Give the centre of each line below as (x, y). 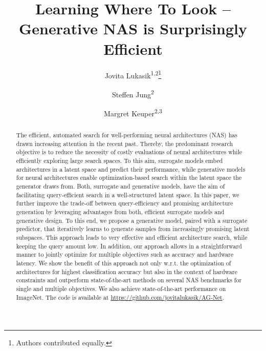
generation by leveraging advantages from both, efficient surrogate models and (120, 211)
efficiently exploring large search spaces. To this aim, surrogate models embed (119, 161)
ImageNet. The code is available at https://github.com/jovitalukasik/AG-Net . (120, 297)
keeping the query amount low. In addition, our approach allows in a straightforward (129, 246)
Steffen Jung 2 (133, 93)
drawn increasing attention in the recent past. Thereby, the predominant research (125, 143)
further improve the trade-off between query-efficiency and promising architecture (125, 203)
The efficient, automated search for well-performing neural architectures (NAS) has (127, 135)
